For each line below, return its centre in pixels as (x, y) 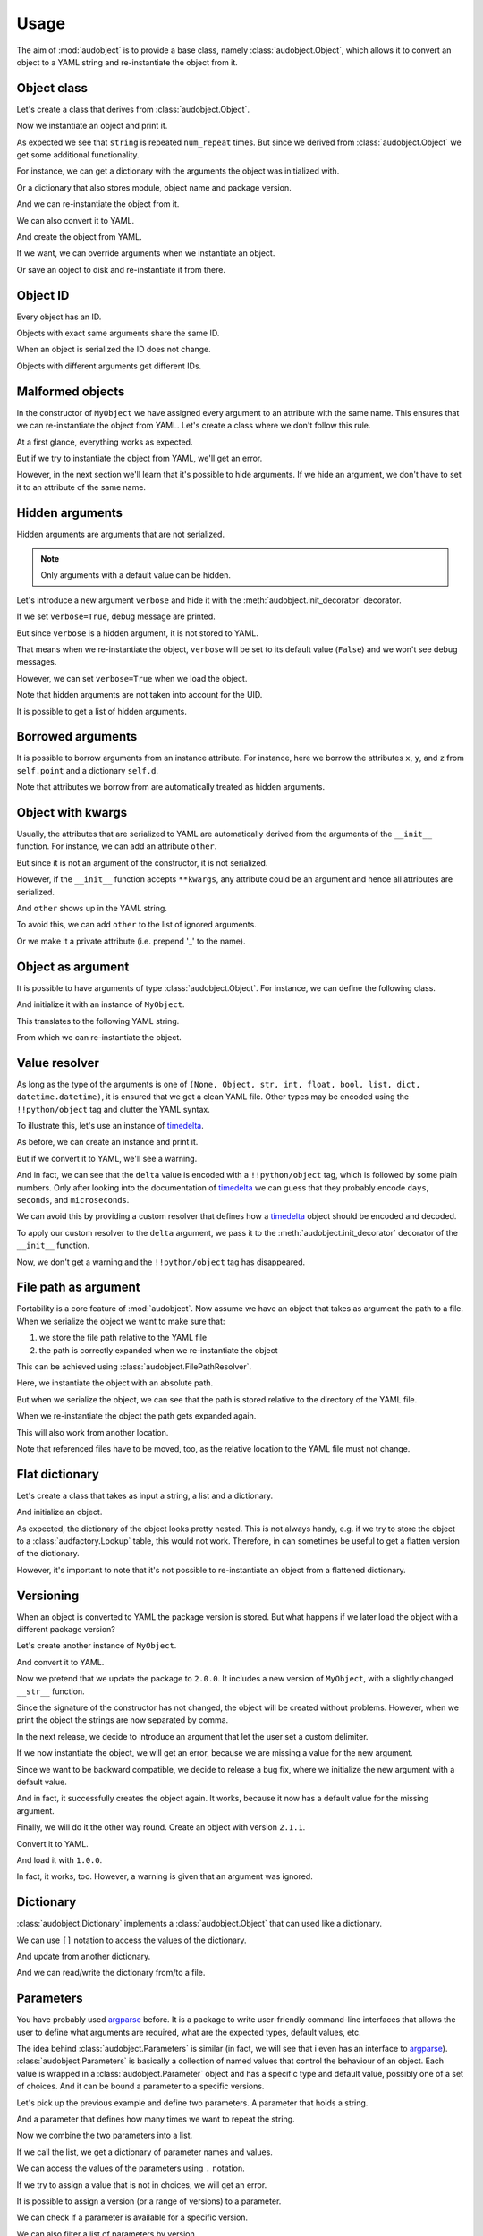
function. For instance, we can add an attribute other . (117, 846)
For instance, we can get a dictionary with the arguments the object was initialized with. (178, 171)
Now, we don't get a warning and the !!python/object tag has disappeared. (161, 1262)
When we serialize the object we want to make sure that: (121, 1321)
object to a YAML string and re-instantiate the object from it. (127, 62)
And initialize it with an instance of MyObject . (101, 1004)
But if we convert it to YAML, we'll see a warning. (107, 1158)
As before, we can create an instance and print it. (107, 1142)
